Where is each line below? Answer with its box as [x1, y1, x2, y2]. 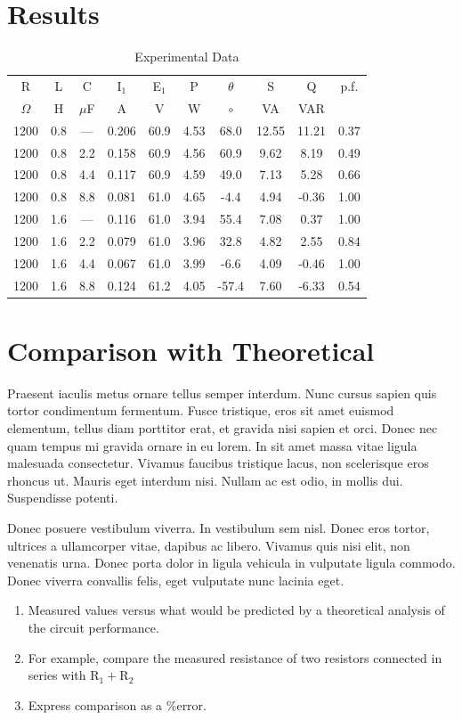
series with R [28, 666, 100, 684]
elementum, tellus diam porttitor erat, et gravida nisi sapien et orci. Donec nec [7, 418, 438, 437]
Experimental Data [134, 47, 239, 66]
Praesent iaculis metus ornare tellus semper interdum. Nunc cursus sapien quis [7, 383, 437, 402]
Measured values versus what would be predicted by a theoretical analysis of [28, 601, 445, 619]
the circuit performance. [28, 618, 159, 636]
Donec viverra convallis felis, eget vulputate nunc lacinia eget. [7, 570, 344, 589]
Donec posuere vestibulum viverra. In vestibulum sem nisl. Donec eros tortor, [7, 518, 430, 536]
